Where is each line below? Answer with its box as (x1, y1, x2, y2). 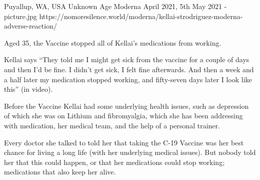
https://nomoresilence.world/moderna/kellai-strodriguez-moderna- (39, 11, 243, 21)
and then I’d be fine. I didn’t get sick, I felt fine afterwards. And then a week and (4, 64, 254, 74)
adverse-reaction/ (4, 21, 57, 31)
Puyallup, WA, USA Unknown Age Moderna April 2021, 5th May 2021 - (4, 1, 227, 11)
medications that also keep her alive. (4, 166, 116, 177)
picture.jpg (4, 11, 37, 21)
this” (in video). (4, 84, 53, 94)
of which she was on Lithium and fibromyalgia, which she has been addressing (4, 110, 243, 121)
